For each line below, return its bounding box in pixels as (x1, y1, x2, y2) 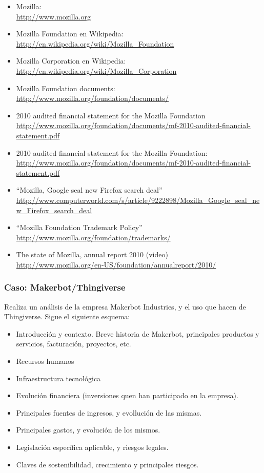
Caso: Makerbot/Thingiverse (4, 281, 126, 294)
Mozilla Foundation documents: (16, 83, 115, 93)
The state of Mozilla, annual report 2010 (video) (16, 249, 168, 260)
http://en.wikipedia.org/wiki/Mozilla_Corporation (16, 65, 177, 76)
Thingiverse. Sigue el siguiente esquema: (4, 311, 130, 322)
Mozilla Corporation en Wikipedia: (16, 55, 126, 66)
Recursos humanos (16, 356, 74, 366)
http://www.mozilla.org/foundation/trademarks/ (16, 232, 171, 242)
